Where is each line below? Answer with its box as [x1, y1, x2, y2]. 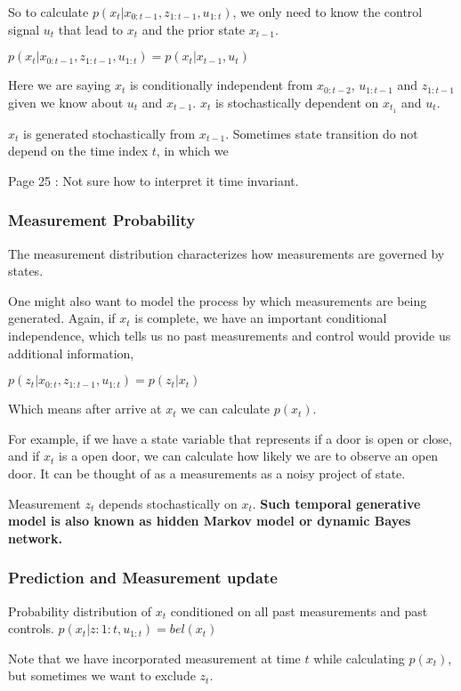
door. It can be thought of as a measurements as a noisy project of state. [8, 463, 406, 482]
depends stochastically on [98, 494, 238, 512]
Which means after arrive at [8, 399, 162, 418]
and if [8, 446, 40, 465]
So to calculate [8, 3, 89, 20]
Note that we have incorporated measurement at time [8, 648, 301, 667]
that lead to [58, 20, 124, 38]
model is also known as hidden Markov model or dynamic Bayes [8, 511, 411, 530]
